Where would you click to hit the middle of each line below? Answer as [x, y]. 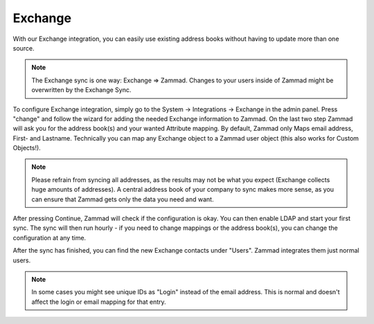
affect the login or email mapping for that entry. [99, 302]
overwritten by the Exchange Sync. [81, 90]
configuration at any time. [50, 237]
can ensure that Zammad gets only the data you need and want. [123, 199]
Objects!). [27, 148]
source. [24, 48]
